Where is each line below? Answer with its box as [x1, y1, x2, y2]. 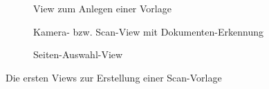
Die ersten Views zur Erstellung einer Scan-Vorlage [6, 70, 222, 84]
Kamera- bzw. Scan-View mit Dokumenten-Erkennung [33, 24, 263, 38]
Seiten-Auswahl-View [33, 47, 123, 62]
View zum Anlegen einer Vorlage [33, 1, 171, 15]
